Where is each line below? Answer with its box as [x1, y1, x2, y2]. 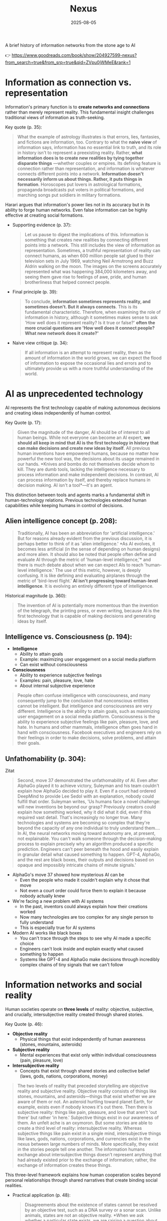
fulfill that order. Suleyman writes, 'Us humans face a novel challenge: [17, 799, 161, 805]
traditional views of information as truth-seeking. [5, 114, 105, 120]
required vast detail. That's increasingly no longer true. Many [17, 814, 143, 820]
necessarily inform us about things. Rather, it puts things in [17, 176, 143, 182]
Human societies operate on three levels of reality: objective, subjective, [5, 1006, 154, 1012]
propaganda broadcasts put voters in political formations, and [17, 186, 144, 192]
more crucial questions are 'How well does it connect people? [24, 325, 155, 331]
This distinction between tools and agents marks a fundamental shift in [5, 492, 150, 498]
